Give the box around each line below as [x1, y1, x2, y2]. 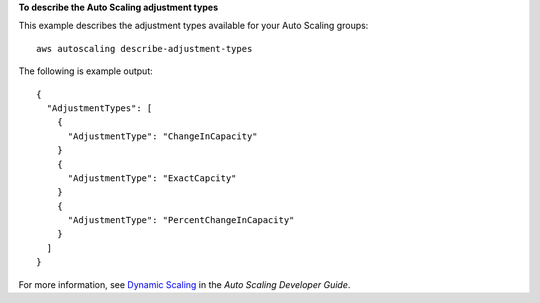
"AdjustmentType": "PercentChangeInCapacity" [67, 215, 295, 226]
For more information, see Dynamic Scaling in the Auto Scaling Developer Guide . [18, 278, 351, 290]
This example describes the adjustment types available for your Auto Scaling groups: [18, 20, 369, 32]
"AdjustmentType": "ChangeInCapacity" [67, 130, 259, 142]
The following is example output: [18, 65, 154, 77]
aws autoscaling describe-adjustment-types [36, 43, 253, 54]
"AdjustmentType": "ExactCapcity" [67, 172, 237, 184]
